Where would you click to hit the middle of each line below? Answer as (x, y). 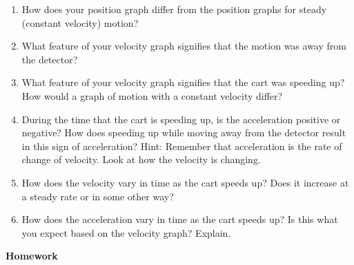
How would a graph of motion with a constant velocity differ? (152, 95)
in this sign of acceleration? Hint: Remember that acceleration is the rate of (182, 146)
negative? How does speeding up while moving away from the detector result (184, 132)
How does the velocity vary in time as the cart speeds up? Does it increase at (185, 182)
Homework (32, 256)
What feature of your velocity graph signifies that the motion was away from (184, 46)
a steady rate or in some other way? (98, 196)
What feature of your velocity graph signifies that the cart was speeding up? (183, 82)
